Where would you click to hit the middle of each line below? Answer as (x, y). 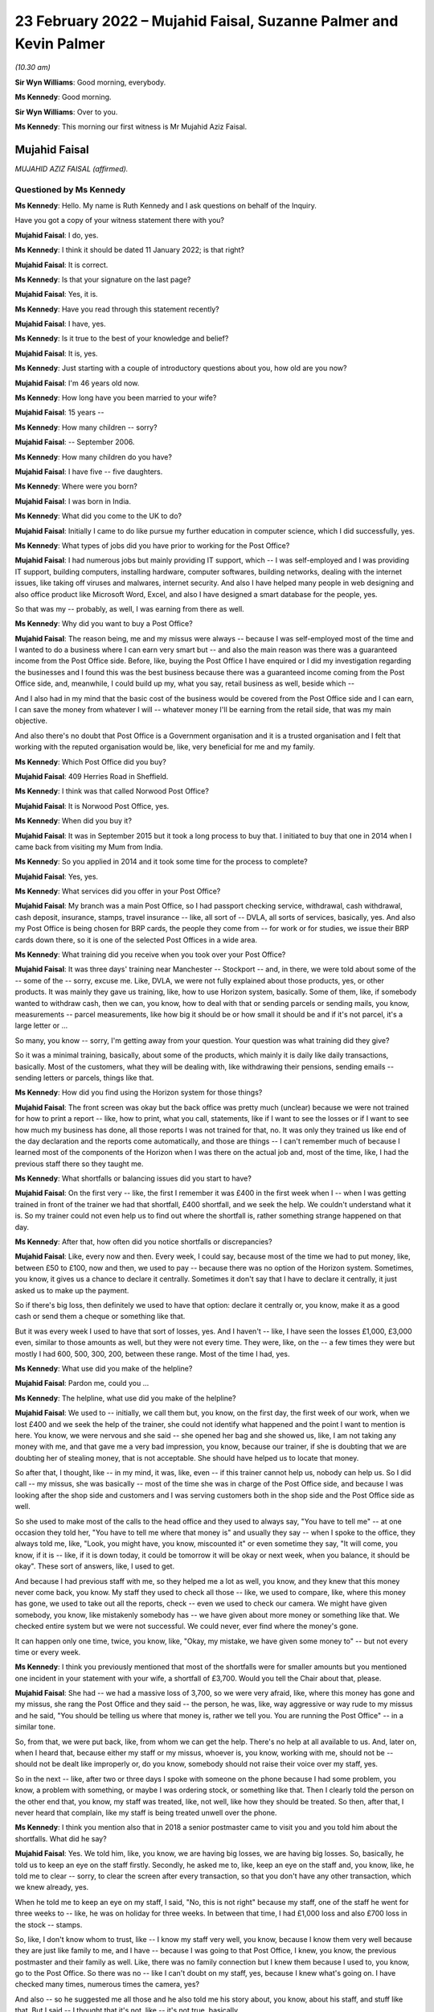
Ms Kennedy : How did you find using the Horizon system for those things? (139, 1093)
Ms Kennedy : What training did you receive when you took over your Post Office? (150, 954)
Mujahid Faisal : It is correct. (61, 265)
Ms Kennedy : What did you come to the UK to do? (98, 516)
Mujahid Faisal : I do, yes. (57, 235)
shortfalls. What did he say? (61, 1838)
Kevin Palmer (60, 43)
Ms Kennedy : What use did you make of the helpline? (104, 1368)
